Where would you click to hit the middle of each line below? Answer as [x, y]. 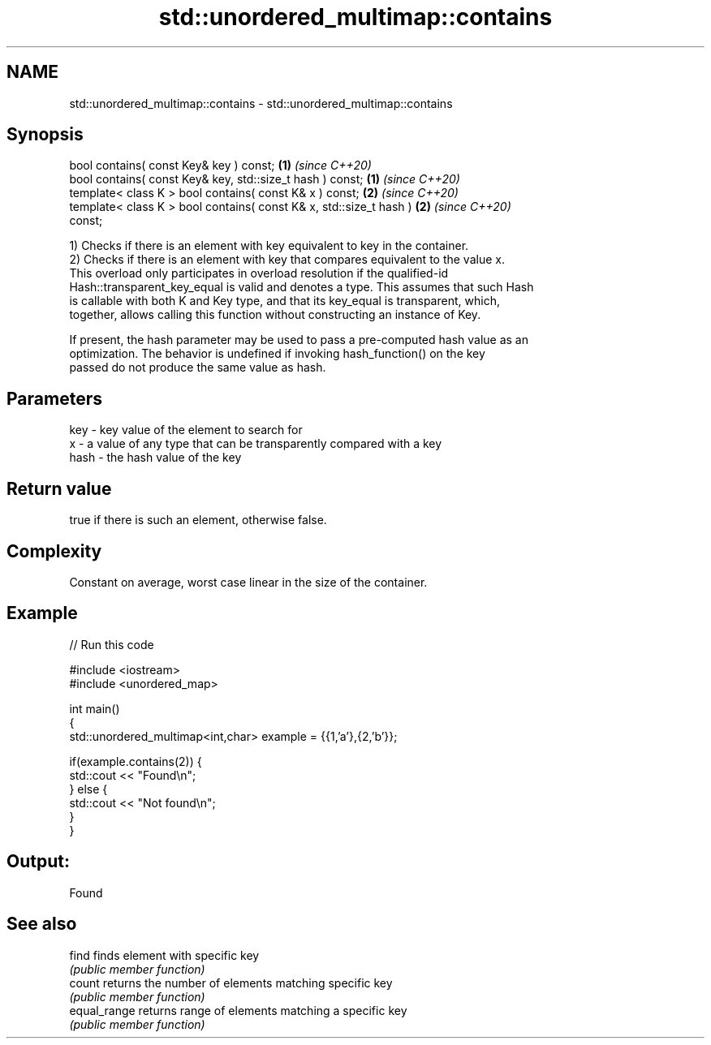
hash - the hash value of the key [155, 458]
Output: [38, 862]
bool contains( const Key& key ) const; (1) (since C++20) [220, 166]
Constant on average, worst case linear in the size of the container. [248, 582]
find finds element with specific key [164, 955]
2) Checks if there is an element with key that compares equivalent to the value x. [287, 260]
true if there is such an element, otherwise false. [198, 520]
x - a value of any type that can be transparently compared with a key [256, 444]
